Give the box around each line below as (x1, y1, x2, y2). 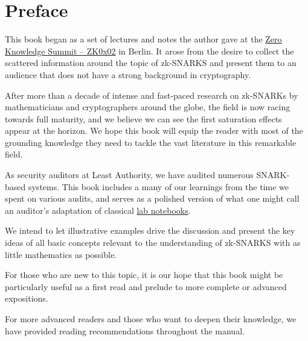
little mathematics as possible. (5, 248, 117, 260)
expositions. (5, 292, 48, 305)
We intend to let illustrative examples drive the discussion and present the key (5, 224, 295, 237)
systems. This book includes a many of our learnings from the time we (28, 180, 289, 193)
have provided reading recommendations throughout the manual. (5, 324, 245, 337)
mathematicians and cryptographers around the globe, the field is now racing (5, 101, 290, 113)
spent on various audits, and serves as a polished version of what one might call (5, 192, 300, 205)
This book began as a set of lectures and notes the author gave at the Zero (5, 33, 282, 45)
